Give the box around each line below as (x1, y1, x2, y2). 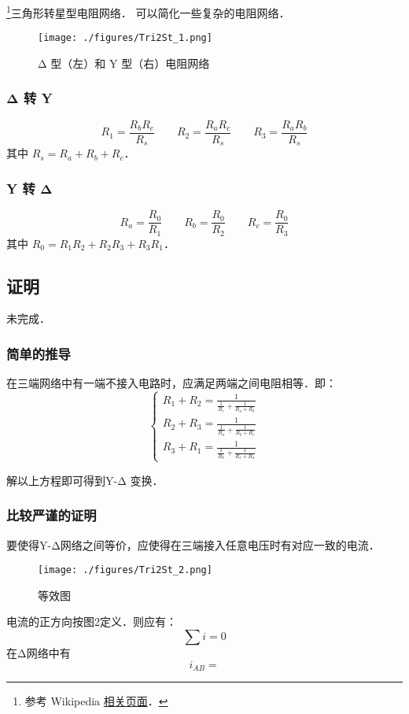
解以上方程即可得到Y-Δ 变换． (6, 472, 164, 488)
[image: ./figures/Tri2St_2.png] (38, 564, 212, 576)
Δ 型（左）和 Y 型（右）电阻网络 (38, 54, 210, 71)
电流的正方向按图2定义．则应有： (6, 613, 177, 630)
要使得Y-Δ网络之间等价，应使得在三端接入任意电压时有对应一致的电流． (6, 536, 380, 553)
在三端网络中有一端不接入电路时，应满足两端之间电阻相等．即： (6, 375, 337, 391)
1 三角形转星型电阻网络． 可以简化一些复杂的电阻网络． (6, 2, 290, 20)
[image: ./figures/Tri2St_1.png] (38, 32, 212, 44)
